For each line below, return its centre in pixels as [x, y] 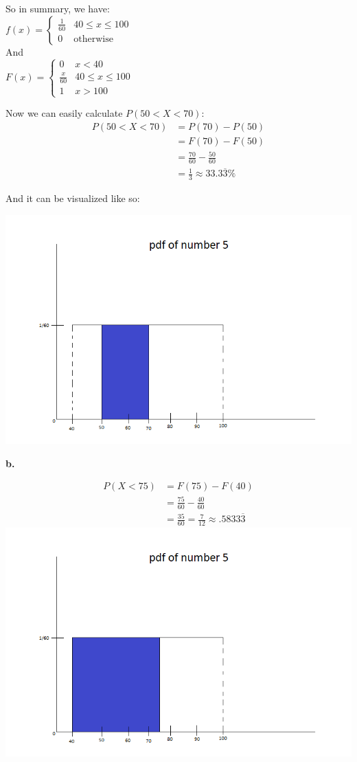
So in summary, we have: [58, 8]
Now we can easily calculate [64, 113]
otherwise [93, 39]
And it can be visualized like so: [73, 198]
